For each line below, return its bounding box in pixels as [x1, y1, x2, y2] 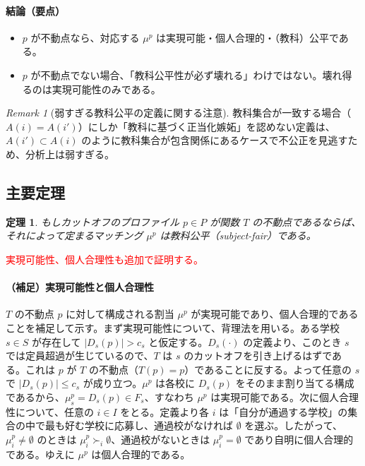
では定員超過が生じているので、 [6, 348, 154, 363]
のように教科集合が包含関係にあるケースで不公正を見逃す [81, 133, 348, 148]
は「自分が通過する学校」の [219, 404, 348, 419]
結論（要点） [6, 3, 65, 18]
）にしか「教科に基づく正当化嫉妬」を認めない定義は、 [78, 119, 335, 133]
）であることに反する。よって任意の [184, 362, 352, 376]
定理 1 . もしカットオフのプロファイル [6, 214, 179, 229]
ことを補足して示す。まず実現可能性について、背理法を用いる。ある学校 [6, 320, 340, 335]
